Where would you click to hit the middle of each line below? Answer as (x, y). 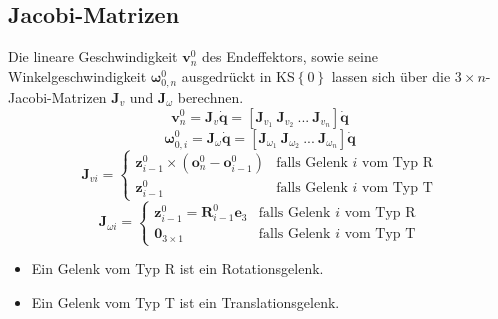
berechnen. (210, 96)
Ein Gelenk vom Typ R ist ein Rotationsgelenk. (177, 268)
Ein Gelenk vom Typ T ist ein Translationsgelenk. (185, 301)
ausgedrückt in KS (238, 75)
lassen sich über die (391, 75)
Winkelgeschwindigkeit (77, 75)
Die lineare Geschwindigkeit (93, 56)
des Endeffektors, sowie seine (290, 56)
